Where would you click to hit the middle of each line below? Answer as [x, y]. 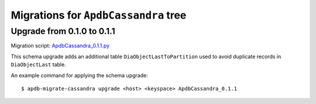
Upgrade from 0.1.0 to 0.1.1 [63, 31]
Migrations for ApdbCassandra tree [99, 15]
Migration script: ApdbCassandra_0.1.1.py [60, 46]
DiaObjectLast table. [39, 64]
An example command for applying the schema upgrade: [80, 75]
